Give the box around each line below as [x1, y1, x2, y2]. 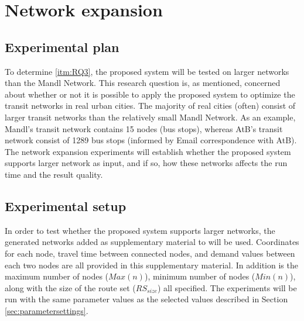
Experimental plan [5, 37, 119, 56]
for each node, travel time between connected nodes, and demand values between [5, 247, 295, 259]
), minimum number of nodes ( [144, 270, 255, 282]
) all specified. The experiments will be [157, 281, 297, 294]
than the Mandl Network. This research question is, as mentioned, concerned [5, 77, 281, 89]
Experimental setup [5, 196, 127, 215]
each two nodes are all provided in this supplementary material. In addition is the [5, 258, 298, 271]
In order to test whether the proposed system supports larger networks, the [5, 224, 275, 236]
